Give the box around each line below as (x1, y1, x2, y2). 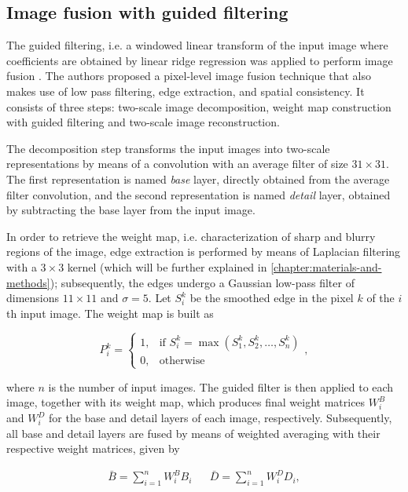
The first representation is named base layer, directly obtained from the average (6, 170, 390, 187)
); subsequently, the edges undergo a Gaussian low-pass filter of (50, 274, 355, 290)
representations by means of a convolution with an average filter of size (6, 155, 348, 172)
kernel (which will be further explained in (67, 258, 267, 275)
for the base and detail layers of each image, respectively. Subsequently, (49, 410, 392, 426)
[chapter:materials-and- (270, 258, 382, 275)
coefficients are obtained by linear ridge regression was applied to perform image (6, 52, 393, 68)
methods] (6, 274, 50, 290)
